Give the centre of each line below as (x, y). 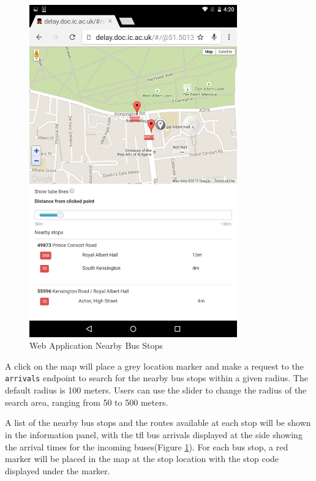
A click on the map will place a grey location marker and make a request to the (154, 366)
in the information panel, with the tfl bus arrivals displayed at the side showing (154, 434)
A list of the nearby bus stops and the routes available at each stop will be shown (158, 423)
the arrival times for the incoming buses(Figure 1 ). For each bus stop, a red (147, 446)
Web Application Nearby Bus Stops (96, 345)
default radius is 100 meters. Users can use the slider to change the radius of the (156, 390)
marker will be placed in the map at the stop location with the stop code (142, 459)
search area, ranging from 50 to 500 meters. (87, 402)
